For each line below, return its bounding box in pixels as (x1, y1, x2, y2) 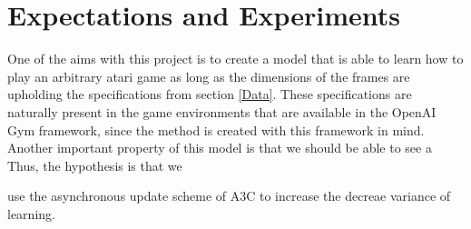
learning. (7, 204, 55, 223)
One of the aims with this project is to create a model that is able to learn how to (7, 49, 464, 68)
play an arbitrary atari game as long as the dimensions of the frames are (7, 66, 410, 85)
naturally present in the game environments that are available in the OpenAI (7, 102, 437, 121)
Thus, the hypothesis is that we (7, 155, 182, 174)
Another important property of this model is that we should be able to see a (7, 138, 432, 157)
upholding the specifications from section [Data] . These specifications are (7, 85, 412, 104)
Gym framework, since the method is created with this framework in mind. (7, 120, 425, 139)
